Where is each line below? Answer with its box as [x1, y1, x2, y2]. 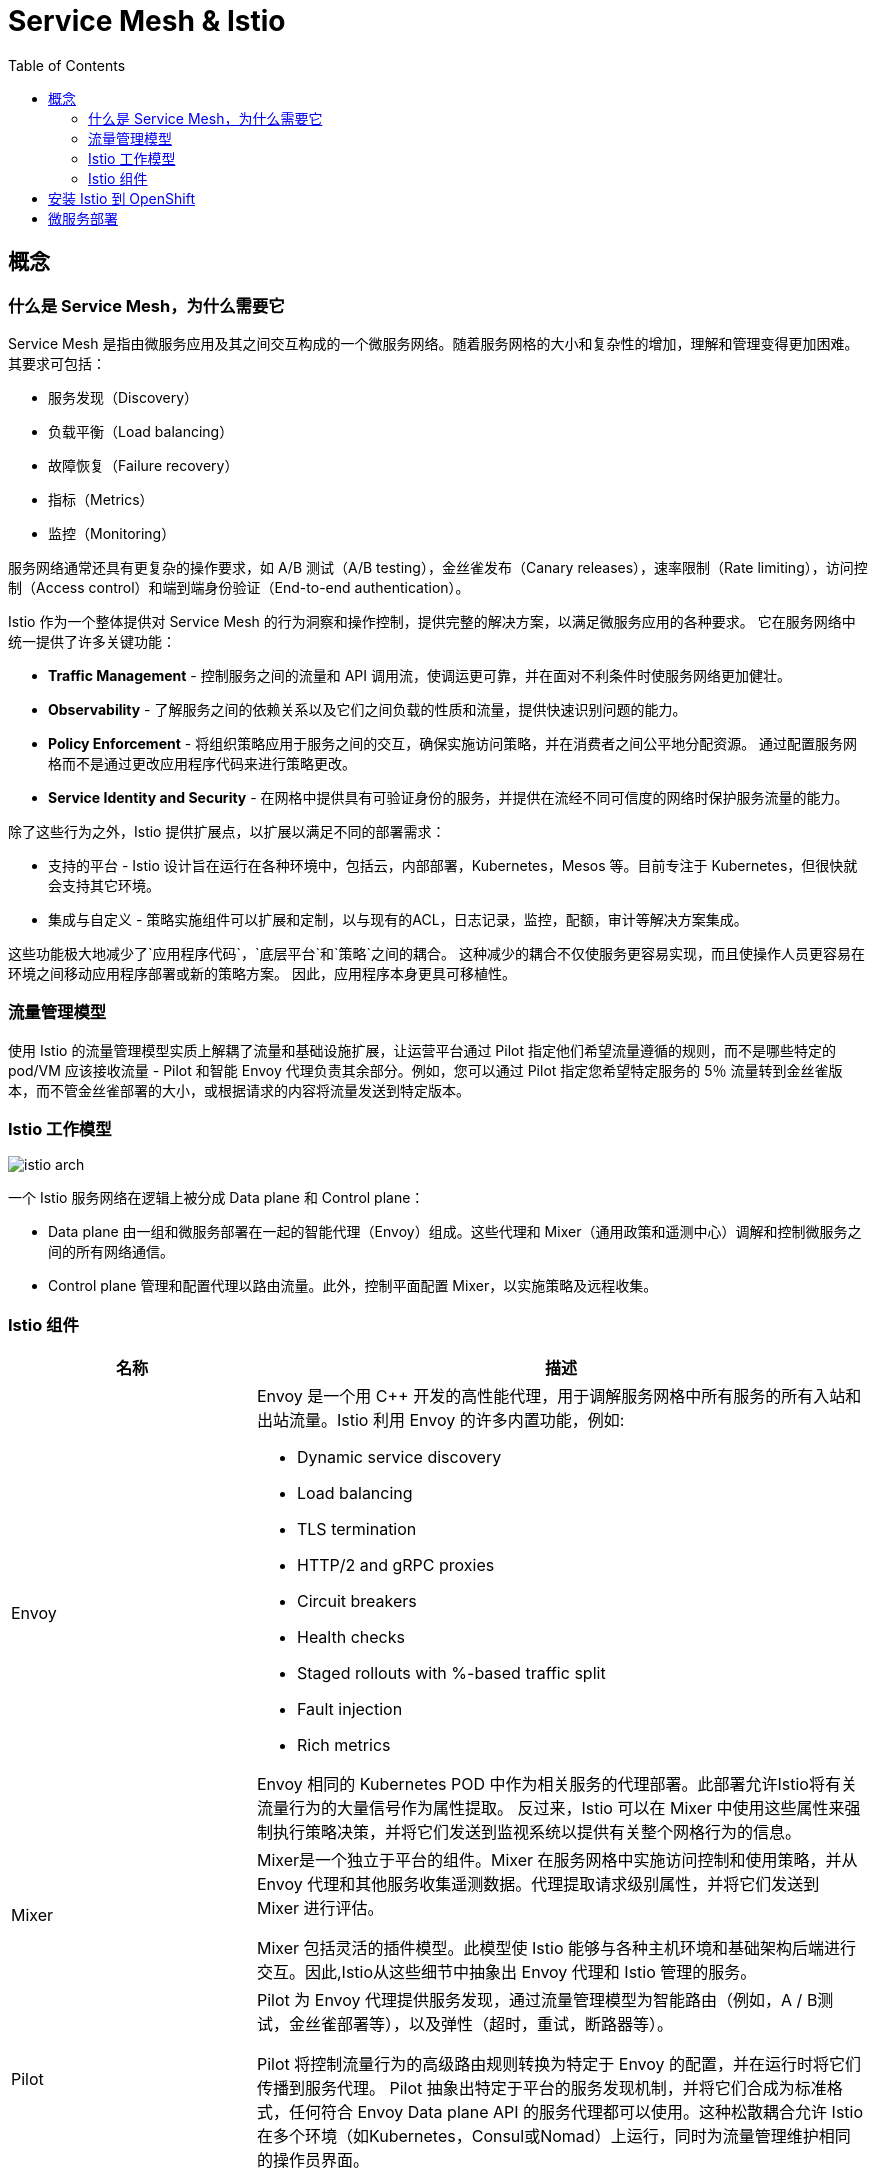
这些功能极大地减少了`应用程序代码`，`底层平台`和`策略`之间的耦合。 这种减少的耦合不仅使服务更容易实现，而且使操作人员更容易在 [8, 944, 866, 962]
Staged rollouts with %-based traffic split [296, 1663, 606, 1684]
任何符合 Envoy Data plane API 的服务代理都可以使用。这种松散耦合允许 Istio [288, 2102, 864, 2123]
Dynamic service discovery [296, 1447, 502, 1468]
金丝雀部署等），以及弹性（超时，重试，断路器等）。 [288, 2014, 673, 2035]
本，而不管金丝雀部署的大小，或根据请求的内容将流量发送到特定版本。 [8, 1081, 470, 1099]
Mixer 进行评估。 [256, 1898, 384, 1919]
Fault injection [296, 1699, 403, 1720]
